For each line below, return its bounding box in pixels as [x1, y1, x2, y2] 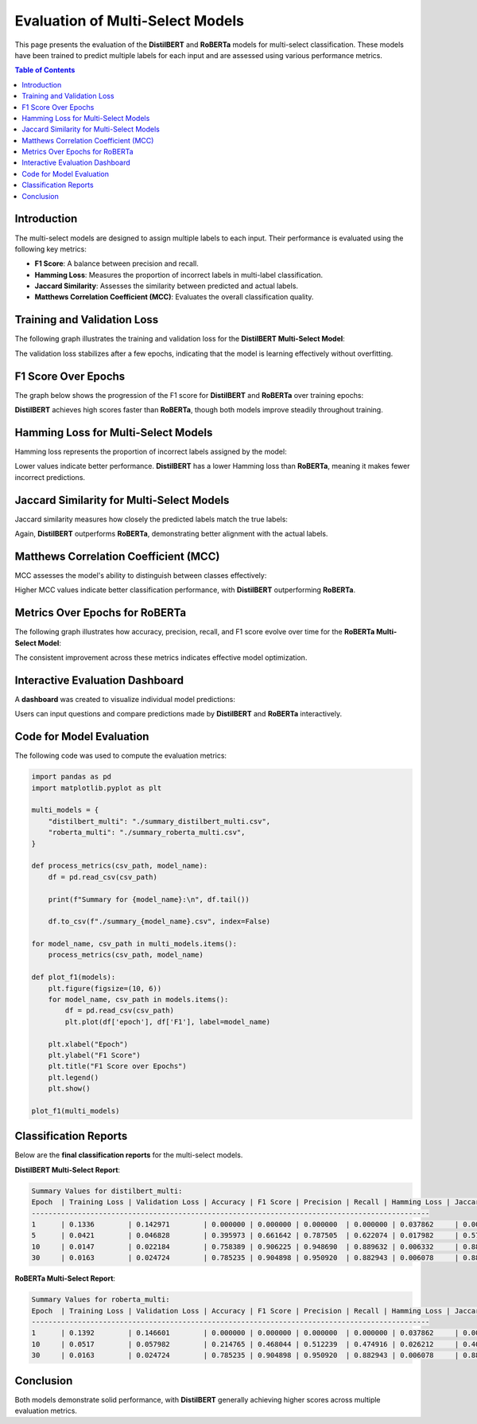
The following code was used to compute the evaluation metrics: [14, 751, 227, 760]
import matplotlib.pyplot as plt [31, 783, 162, 792]
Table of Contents [14, 65, 76, 75]
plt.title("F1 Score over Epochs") [48, 1062, 187, 1071]
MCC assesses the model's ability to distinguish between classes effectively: [14, 570, 267, 580]
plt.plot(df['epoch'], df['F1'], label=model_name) [64, 1017, 271, 1026]
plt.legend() [48, 1073, 99, 1082]
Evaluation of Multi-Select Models [14, 12, 245, 29]
